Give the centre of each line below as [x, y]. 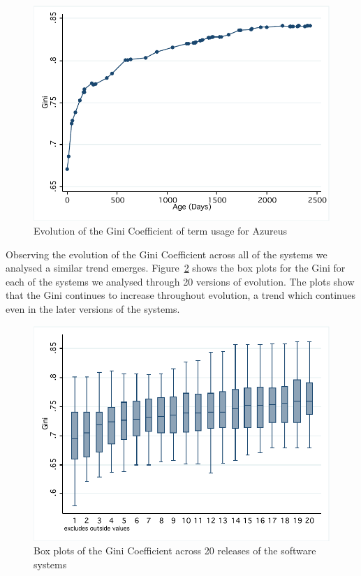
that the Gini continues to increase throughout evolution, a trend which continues [180, 295]
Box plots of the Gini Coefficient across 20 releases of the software [175, 551]
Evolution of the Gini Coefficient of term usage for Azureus [161, 230]
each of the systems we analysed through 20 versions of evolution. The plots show [180, 281]
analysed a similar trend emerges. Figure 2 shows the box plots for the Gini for [176, 268]
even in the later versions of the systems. [93, 308]
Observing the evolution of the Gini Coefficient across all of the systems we [167, 254]
